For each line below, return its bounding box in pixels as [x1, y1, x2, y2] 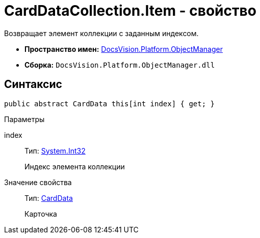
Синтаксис [4, 78, 62, 91]
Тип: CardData [24, 193, 73, 202]
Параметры [4, 114, 45, 124]
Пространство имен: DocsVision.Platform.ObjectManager [24, 44, 223, 53]
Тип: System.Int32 [24, 146, 86, 155]
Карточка [24, 209, 57, 218]
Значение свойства [4, 177, 72, 187]
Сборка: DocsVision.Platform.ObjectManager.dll [24, 60, 215, 69]
